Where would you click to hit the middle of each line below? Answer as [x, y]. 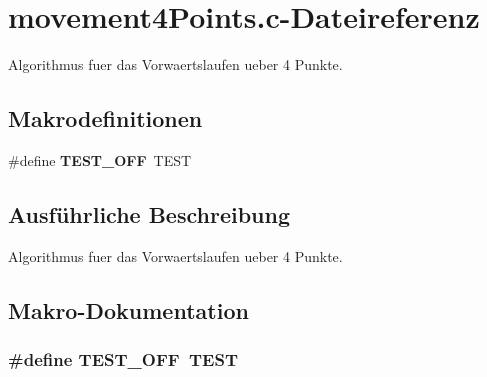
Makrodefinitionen [105, 118]
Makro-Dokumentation [128, 309]
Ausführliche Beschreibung [149, 213]
